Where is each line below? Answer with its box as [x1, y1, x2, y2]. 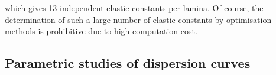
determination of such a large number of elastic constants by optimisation [5, 13, 272, 25]
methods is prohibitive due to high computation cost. [5, 25, 197, 37]
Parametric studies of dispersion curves [5, 54, 251, 72]
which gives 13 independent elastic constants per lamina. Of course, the [5, 2, 264, 14]
